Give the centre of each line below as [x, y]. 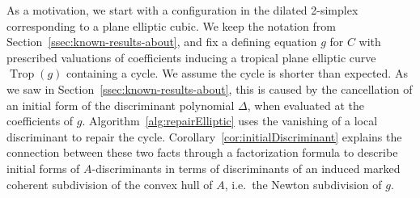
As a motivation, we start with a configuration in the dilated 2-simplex [182, 10]
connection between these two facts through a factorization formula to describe [202, 152]
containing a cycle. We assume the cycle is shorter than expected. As [237, 73]
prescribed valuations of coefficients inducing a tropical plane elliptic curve [191, 57]
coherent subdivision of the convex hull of [110, 184]
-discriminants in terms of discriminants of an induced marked [246, 168]
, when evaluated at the [305, 105]
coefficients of [40, 121]
